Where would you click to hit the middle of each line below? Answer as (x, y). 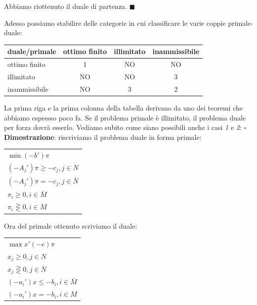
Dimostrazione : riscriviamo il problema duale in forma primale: (103, 137)
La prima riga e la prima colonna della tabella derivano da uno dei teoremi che (123, 107)
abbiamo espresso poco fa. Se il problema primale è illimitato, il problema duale (125, 117)
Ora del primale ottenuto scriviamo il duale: (71, 225)
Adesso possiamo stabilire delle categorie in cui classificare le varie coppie (115, 23)
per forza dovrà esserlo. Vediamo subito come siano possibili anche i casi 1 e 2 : (123, 127)
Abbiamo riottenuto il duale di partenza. (66, 6)
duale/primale (32, 51)
